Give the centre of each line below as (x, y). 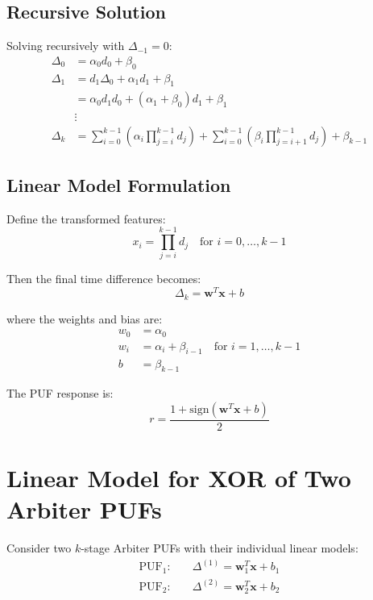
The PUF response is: (60, 393)
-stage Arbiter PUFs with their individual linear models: (220, 548)
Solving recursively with (66, 46)
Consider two (39, 548)
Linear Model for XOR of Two (179, 478)
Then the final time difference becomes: (104, 279)
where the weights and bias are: (85, 318)
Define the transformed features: (86, 218)
